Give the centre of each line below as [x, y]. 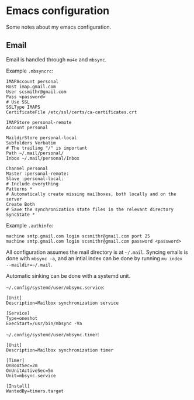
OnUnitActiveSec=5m [30, 370]
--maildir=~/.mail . [29, 264]
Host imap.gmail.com [31, 87]
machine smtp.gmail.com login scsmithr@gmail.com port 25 [78, 236]
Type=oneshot [22, 318]
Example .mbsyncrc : [30, 71]
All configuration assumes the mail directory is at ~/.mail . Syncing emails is [97, 252]
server [14, 199]
